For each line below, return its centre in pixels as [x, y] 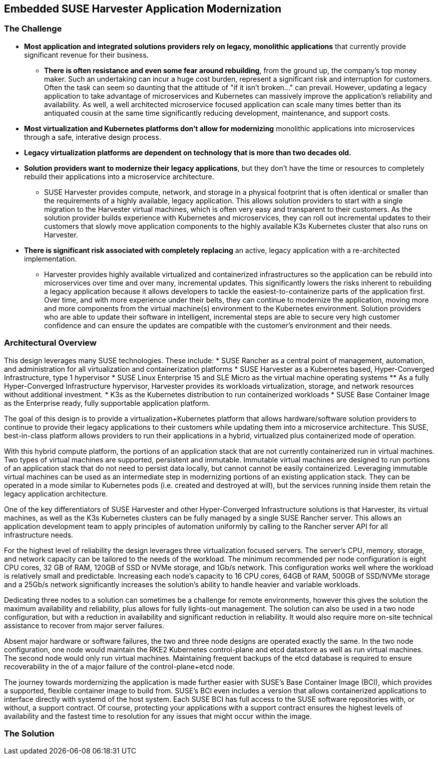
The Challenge [33, 29]
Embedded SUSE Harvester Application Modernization [143, 9]
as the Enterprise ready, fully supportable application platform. [107, 403]
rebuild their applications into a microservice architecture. [119, 176]
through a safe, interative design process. [93, 137]
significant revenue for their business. [86, 55]
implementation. [51, 259]
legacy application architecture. [56, 493]
